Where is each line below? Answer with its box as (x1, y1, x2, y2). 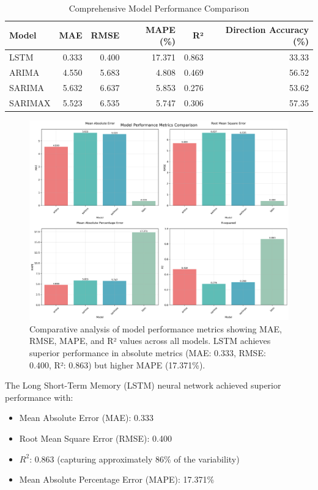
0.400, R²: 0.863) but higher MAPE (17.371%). (29, 358, 205, 371)
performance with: (5, 390, 73, 403)
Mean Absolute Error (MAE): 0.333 (19, 411, 153, 424)
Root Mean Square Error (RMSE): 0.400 (19, 431, 172, 444)
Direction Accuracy (225, 23, 309, 35)
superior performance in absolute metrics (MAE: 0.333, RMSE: (29, 346, 266, 359)
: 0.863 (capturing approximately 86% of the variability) (29, 452, 240, 465)
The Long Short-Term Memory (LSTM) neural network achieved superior (5, 379, 281, 392)
